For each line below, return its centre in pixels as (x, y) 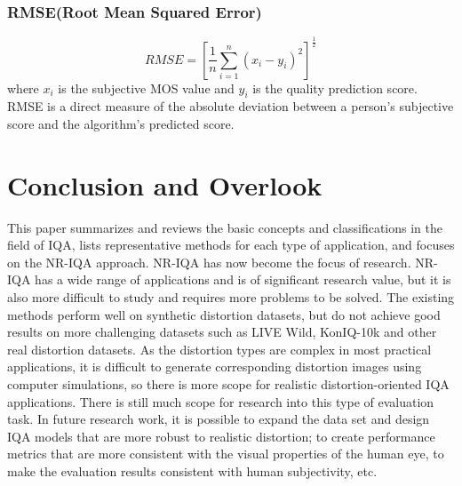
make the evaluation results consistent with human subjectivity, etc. (192, 471)
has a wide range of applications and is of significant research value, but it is (243, 279)
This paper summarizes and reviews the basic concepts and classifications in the (225, 227)
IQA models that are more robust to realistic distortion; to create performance (221, 436)
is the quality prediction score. (335, 88)
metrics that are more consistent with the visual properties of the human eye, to (226, 454)
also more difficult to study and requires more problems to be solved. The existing (231, 297)
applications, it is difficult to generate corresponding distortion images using (215, 366)
